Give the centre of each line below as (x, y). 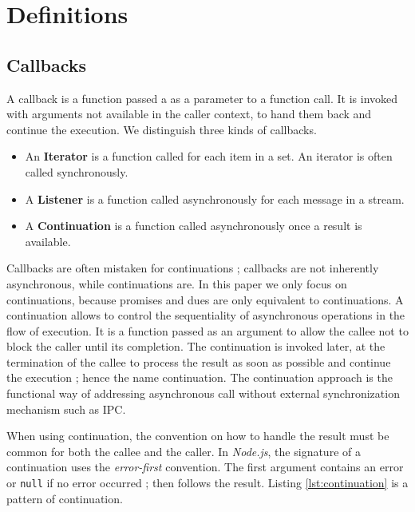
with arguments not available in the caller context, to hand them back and (189, 114)
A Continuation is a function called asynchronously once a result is (194, 226)
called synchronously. (77, 171)
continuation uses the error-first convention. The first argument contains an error (205, 467)
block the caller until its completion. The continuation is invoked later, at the (196, 346)
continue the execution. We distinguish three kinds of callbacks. (162, 129)
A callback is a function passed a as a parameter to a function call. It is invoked (202, 98)
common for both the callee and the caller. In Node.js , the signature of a (184, 451)
